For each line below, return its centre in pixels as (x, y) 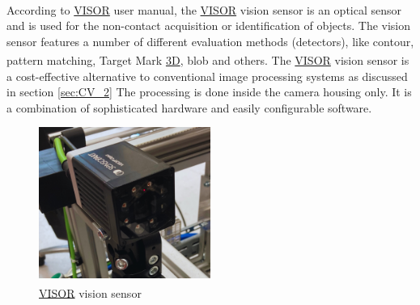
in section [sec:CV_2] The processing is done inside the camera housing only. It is (209, 92)
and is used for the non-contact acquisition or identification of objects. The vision (209, 25)
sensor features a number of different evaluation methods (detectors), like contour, (210, 41)
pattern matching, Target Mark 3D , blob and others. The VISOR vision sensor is (208, 60)
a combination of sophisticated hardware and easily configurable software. (189, 107)
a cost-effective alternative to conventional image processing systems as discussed (207, 76)
